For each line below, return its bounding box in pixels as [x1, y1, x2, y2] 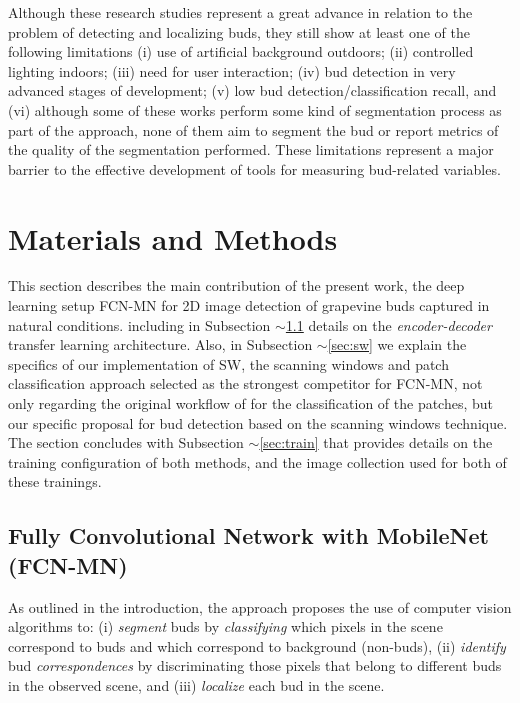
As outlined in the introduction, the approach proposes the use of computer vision [8, 596, 512, 617]
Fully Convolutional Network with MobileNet [8, 520, 489, 551]
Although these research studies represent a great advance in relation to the [8, 2, 473, 22]
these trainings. [8, 471, 102, 492]
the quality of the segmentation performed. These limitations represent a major [8, 139, 494, 160]
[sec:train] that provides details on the [259, 432, 493, 453]
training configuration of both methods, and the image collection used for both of [8, 451, 507, 472]
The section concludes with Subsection [8, 432, 244, 453]
